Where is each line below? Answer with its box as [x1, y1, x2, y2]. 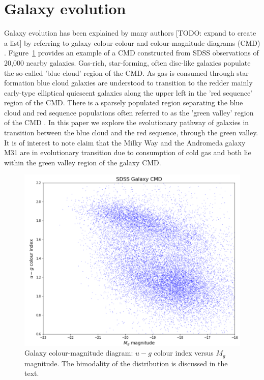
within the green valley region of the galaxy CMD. [4, 157, 161, 167]
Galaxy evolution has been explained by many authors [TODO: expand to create [4, 27, 256, 38]
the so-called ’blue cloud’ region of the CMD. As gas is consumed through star [4, 67, 249, 78]
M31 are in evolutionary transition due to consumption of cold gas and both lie [4, 147, 251, 158]
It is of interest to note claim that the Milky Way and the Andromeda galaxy [4, 137, 246, 148]
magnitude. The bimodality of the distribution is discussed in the [24, 358, 228, 368]
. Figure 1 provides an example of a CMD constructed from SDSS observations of [4, 47, 259, 58]
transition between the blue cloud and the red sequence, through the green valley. [4, 127, 258, 138]
